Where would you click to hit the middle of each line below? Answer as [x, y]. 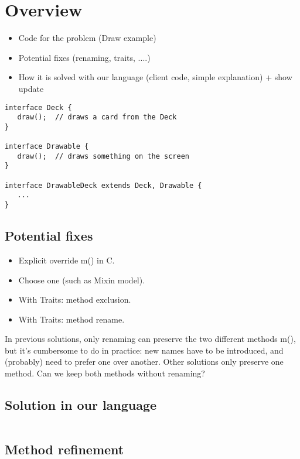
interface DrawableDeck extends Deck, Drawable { [103, 185]
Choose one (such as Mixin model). [82, 280]
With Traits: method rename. [71, 319]
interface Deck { [38, 107]
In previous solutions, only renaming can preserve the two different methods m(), [150, 339]
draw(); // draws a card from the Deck [97, 117]
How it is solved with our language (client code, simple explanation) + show [155, 77]
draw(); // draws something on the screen [103, 156]
